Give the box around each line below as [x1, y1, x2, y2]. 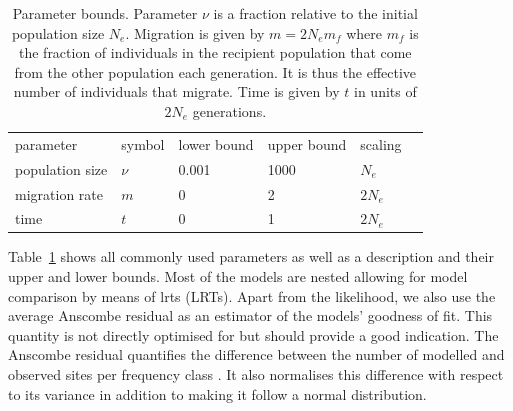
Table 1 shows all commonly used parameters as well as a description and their [8, 246, 494, 267]
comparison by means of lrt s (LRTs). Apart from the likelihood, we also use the [8, 285, 496, 306]
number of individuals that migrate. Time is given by [13, 81, 340, 102]
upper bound [267, 133, 347, 154]
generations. [192, 100, 267, 121]
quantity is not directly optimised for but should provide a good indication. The [8, 324, 499, 345]
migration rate [15, 183, 103, 204]
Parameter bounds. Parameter [12, 3, 198, 23]
